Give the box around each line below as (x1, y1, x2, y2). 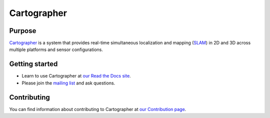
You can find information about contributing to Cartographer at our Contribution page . (9, 106, 186, 112)
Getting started (9, 60, 58, 68)
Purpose (9, 26, 36, 35)
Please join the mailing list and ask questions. (21, 80, 115, 86)
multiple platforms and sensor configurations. (9, 46, 103, 52)
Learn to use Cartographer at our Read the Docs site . (21, 73, 131, 79)
